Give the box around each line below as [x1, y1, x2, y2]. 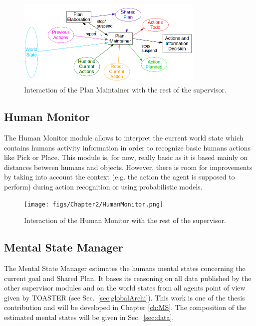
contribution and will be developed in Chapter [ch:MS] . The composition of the [4, 302, 247, 312]
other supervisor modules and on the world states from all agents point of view [4, 282, 246, 293]
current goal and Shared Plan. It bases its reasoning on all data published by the [4, 272, 252, 283]
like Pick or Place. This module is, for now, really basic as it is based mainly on [4, 152, 248, 162]
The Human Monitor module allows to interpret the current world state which [4, 132, 244, 143]
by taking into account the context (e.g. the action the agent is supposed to [4, 171, 235, 182]
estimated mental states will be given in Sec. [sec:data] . [4, 312, 174, 322]
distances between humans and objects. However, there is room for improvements [4, 161, 253, 172]
